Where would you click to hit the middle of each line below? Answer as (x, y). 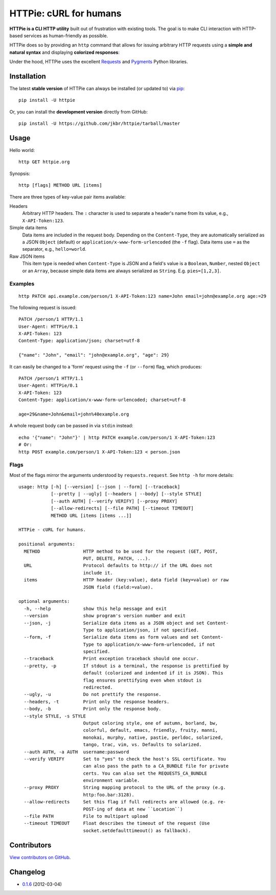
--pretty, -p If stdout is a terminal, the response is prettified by (126, 666)
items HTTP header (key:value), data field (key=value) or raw (126, 580)
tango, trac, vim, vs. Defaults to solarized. (142, 745)
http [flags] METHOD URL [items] (60, 185)
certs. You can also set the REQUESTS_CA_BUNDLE (145, 773)
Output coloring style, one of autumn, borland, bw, (151, 723)
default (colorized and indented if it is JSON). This (153, 673)
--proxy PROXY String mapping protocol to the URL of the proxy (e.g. (125, 788)
